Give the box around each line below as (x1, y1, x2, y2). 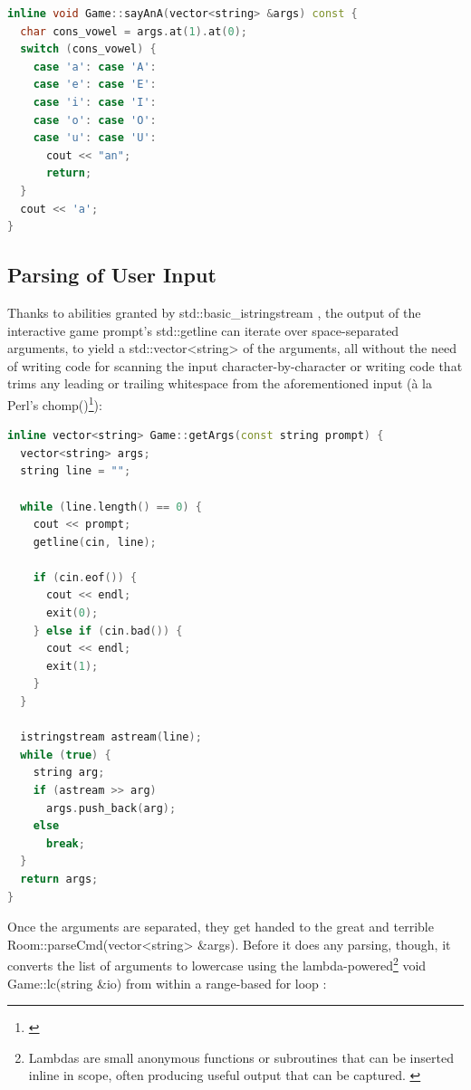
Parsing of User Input (7, 261, 216, 289)
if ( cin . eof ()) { (33, 570, 138, 584)
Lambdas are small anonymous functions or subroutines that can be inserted (28, 1047, 454, 1066)
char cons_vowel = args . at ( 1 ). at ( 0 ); (20, 24, 248, 38)
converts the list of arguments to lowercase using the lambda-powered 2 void (7, 953, 427, 975)
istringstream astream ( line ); (20, 731, 202, 744)
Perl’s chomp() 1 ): (7, 392, 102, 414)
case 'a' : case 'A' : (33, 60, 157, 73)
